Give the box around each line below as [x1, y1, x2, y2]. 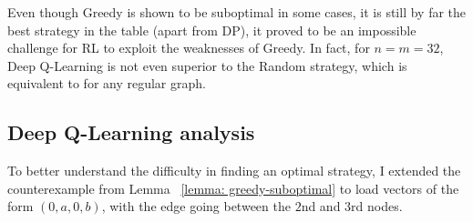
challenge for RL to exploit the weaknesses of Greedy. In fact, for [7, 38, 370, 57]
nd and [301, 197, 341, 216]
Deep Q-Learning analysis [7, 118, 255, 146]
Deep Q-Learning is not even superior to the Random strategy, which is [7, 55, 407, 75]
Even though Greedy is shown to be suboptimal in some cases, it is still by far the [7, 3, 467, 21]
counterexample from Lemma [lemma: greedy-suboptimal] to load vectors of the [7, 178, 459, 197]
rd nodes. [351, 197, 403, 216]
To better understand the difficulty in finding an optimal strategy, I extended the [7, 161, 461, 180]
